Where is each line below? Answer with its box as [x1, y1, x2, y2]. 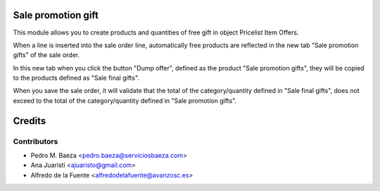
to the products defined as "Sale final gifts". [13, 74, 140, 82]
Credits [13, 115, 46, 127]
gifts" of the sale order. [13, 51, 80, 59]
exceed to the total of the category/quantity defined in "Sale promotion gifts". [13, 96, 237, 105]
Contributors [13, 136, 58, 146]
